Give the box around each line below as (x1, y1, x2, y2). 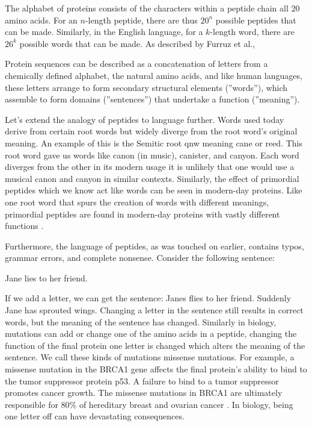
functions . (5, 219, 44, 232)
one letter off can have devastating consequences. (5, 410, 185, 422)
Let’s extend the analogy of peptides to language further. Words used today (5, 113, 284, 125)
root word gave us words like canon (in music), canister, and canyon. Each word (5, 148, 299, 161)
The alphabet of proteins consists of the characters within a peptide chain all (5, 2, 289, 14)
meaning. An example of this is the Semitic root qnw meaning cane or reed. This (5, 136, 302, 149)
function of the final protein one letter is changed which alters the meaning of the (5, 339, 305, 351)
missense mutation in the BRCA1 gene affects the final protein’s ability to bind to (5, 363, 307, 375)
